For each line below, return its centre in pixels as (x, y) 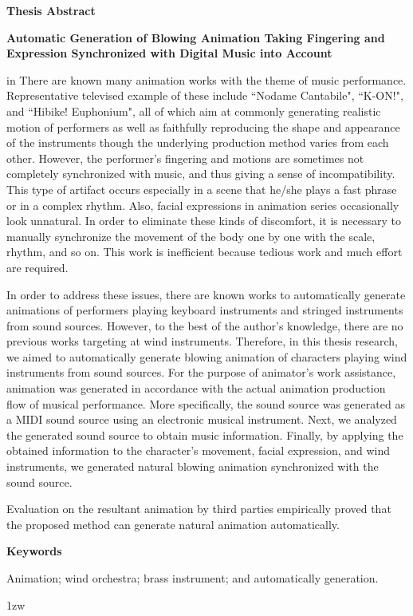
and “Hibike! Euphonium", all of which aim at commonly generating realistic (194, 111)
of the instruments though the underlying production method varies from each (198, 142)
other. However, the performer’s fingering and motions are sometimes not (185, 158)
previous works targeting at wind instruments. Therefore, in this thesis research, (202, 341)
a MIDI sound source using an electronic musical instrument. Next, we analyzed (202, 419)
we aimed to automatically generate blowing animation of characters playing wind (207, 356)
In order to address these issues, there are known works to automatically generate (206, 294)
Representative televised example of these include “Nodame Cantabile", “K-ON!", (205, 95)
